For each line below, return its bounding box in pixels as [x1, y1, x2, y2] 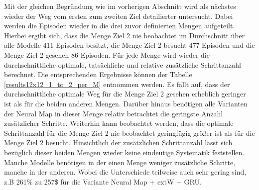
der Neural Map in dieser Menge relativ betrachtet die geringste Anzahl [4, 108, 223, 118]
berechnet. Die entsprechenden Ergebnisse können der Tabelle [4, 69, 192, 80]
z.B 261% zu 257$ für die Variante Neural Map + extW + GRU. [4, 176, 202, 187]
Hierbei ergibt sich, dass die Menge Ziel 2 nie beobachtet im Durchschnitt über [4, 30, 245, 40]
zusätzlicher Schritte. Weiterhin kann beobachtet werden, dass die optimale [4, 118, 234, 128]
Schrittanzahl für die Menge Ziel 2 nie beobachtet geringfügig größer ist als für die [4, 127, 255, 138]
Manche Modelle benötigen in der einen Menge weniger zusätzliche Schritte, [4, 157, 236, 167]
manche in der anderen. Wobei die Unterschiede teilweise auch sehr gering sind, [4, 167, 247, 177]
